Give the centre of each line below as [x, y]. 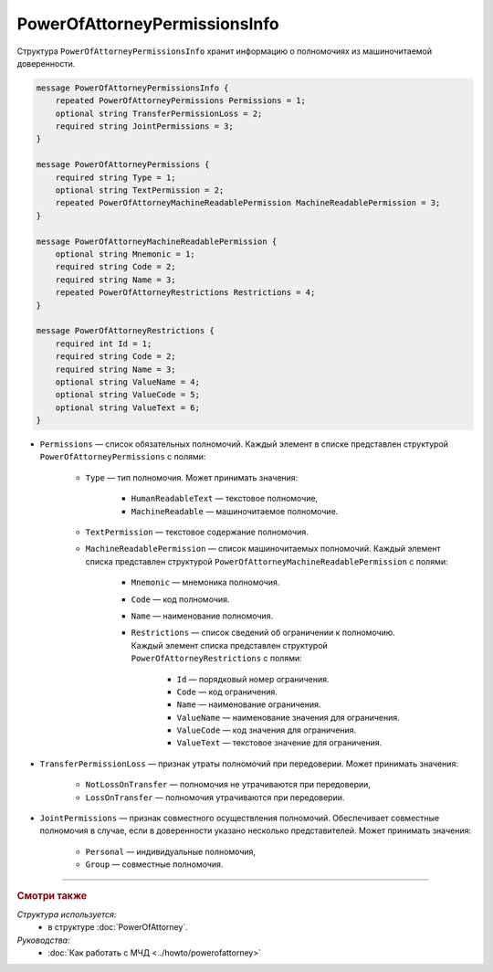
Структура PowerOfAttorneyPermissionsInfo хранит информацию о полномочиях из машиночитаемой [225, 51]
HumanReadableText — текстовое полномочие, [225, 499]
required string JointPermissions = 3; [145, 127]
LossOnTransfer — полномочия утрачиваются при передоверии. [215, 797]
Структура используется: [67, 914]
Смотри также [52, 895]
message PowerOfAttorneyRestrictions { [125, 331]
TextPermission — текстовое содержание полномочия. [197, 532]
